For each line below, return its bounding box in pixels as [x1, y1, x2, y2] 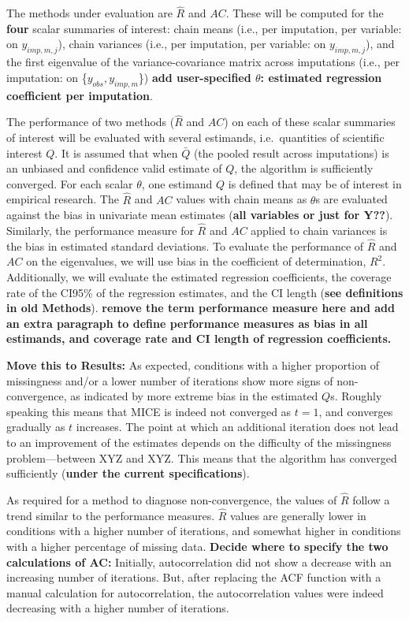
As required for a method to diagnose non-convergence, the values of [6, 491, 337, 508]
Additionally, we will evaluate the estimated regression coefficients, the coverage [6, 269, 392, 284]
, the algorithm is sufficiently [234, 160, 374, 177]
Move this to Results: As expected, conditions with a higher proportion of [6, 356, 379, 373]
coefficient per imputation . [6, 87, 153, 103]
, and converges [318, 403, 393, 419]
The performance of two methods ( [6, 113, 175, 130]
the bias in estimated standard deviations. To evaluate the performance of [6, 237, 364, 254]
